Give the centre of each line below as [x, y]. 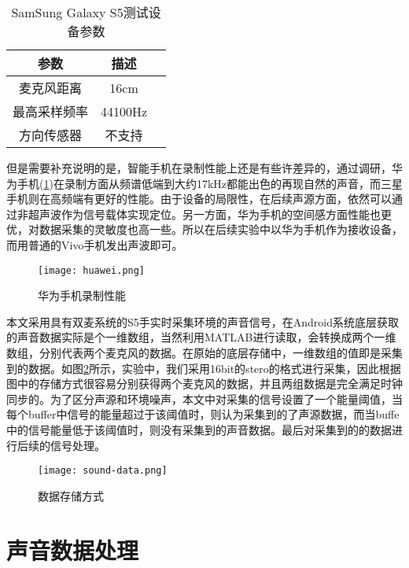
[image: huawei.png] [92, 270]
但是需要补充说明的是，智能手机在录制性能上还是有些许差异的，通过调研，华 [204, 168]
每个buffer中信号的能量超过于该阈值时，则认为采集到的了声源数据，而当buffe [203, 414]
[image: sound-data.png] [103, 471]
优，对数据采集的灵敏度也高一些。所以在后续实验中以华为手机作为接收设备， [204, 229]
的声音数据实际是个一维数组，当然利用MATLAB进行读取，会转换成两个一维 [201, 337]
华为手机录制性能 [82, 295]
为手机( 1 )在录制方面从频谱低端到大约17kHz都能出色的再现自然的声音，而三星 [205, 183]
